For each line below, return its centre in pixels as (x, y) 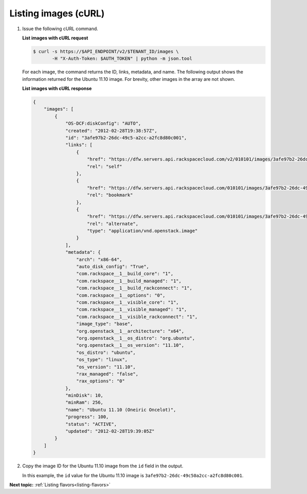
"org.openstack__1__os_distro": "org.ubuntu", (136, 338)
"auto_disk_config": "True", (113, 267)
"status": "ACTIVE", (91, 424)
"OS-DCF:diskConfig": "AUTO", (103, 123)
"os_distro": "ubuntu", (106, 352)
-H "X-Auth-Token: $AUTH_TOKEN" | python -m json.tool (122, 59)
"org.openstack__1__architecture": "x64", (130, 331)
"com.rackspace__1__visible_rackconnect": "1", (137, 317)
